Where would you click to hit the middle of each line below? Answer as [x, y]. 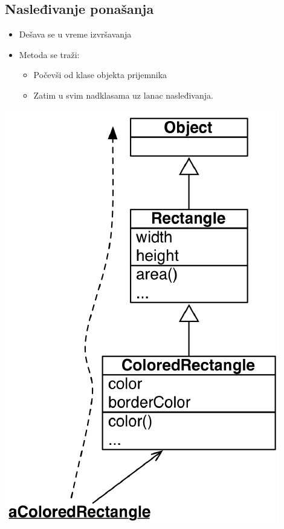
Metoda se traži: [49, 54]
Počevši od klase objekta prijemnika [100, 75]
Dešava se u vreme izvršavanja [75, 34]
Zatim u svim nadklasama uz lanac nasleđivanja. [123, 95]
